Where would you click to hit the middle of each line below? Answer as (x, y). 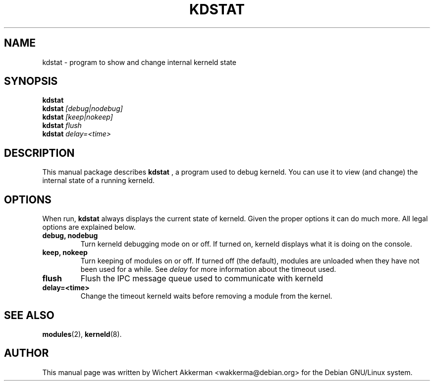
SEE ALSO (29, 315)
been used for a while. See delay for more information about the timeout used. (208, 269)
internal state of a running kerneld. (99, 181)
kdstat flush (62, 126)
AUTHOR (27, 353)
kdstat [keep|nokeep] (78, 117)
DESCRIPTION (39, 153)
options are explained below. (89, 227)
